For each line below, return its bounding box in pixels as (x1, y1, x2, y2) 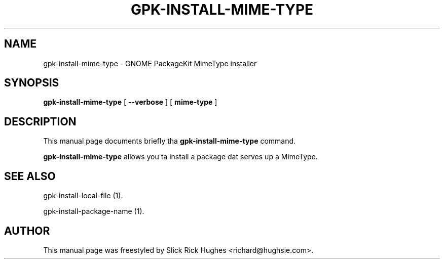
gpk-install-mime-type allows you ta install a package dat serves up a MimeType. (43, 152, 318, 161)
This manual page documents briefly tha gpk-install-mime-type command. (43, 137, 296, 146)
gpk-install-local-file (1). (43, 191, 123, 200)
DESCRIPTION (4, 115, 77, 128)
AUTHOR (4, 224, 50, 237)
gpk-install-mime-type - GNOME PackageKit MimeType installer (43, 59, 257, 68)
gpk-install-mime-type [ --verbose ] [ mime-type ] (43, 98, 217, 107)
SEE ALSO (4, 169, 56, 183)
